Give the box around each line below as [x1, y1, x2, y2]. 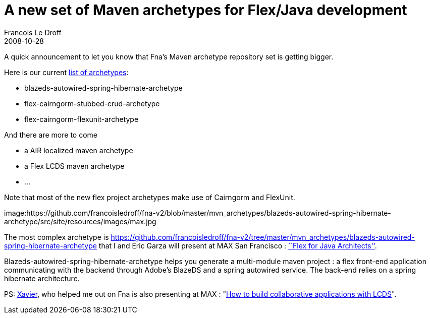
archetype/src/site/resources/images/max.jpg [4, 217, 156, 226]
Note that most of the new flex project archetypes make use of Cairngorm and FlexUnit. [4, 193, 295, 202]
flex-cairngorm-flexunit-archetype [24, 114, 139, 123]
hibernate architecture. [4, 274, 80, 283]
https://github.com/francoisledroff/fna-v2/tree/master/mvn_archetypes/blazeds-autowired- [111, 232, 415, 241]
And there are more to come [4, 130, 97, 139]
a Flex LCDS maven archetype [24, 161, 125, 170]
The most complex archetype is [4, 232, 109, 241]
